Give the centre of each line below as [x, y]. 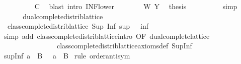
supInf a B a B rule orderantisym [67, 55]
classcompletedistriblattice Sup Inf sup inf [78, 26]
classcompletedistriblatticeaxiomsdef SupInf [124, 46]
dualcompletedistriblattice [63, 16]
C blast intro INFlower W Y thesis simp [136, 6]
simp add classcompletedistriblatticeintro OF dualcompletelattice [107, 36]
